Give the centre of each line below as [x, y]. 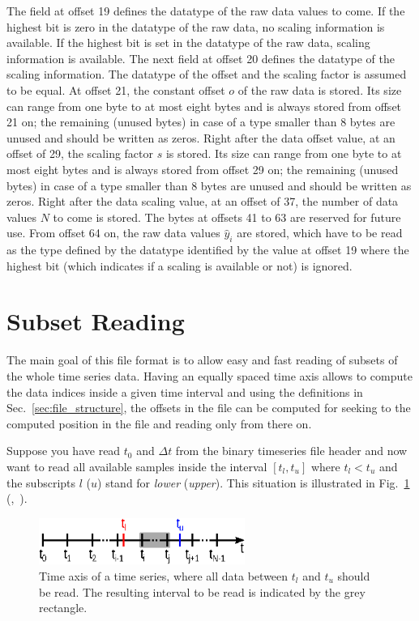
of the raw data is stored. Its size [320, 89]
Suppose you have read [64, 451]
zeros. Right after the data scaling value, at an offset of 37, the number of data [203, 201]
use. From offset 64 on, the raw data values [113, 233]
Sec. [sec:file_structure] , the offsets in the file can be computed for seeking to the [209, 408]
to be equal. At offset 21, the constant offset [116, 89]
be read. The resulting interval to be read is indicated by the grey [202, 591]
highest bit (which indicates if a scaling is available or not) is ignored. [180, 265]
